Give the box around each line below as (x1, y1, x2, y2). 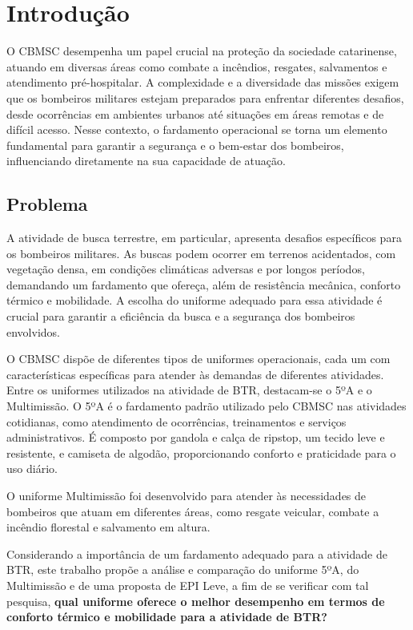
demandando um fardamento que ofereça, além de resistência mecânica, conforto (6, 276, 401, 293)
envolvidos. (6, 323, 60, 340)
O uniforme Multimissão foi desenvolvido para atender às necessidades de (6, 487, 367, 503)
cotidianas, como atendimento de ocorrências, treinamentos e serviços (6, 413, 347, 430)
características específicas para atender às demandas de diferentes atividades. (6, 365, 384, 382)
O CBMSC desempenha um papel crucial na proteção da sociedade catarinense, (6, 42, 397, 59)
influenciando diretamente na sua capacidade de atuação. (6, 152, 286, 169)
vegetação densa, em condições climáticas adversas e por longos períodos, (6, 260, 365, 277)
